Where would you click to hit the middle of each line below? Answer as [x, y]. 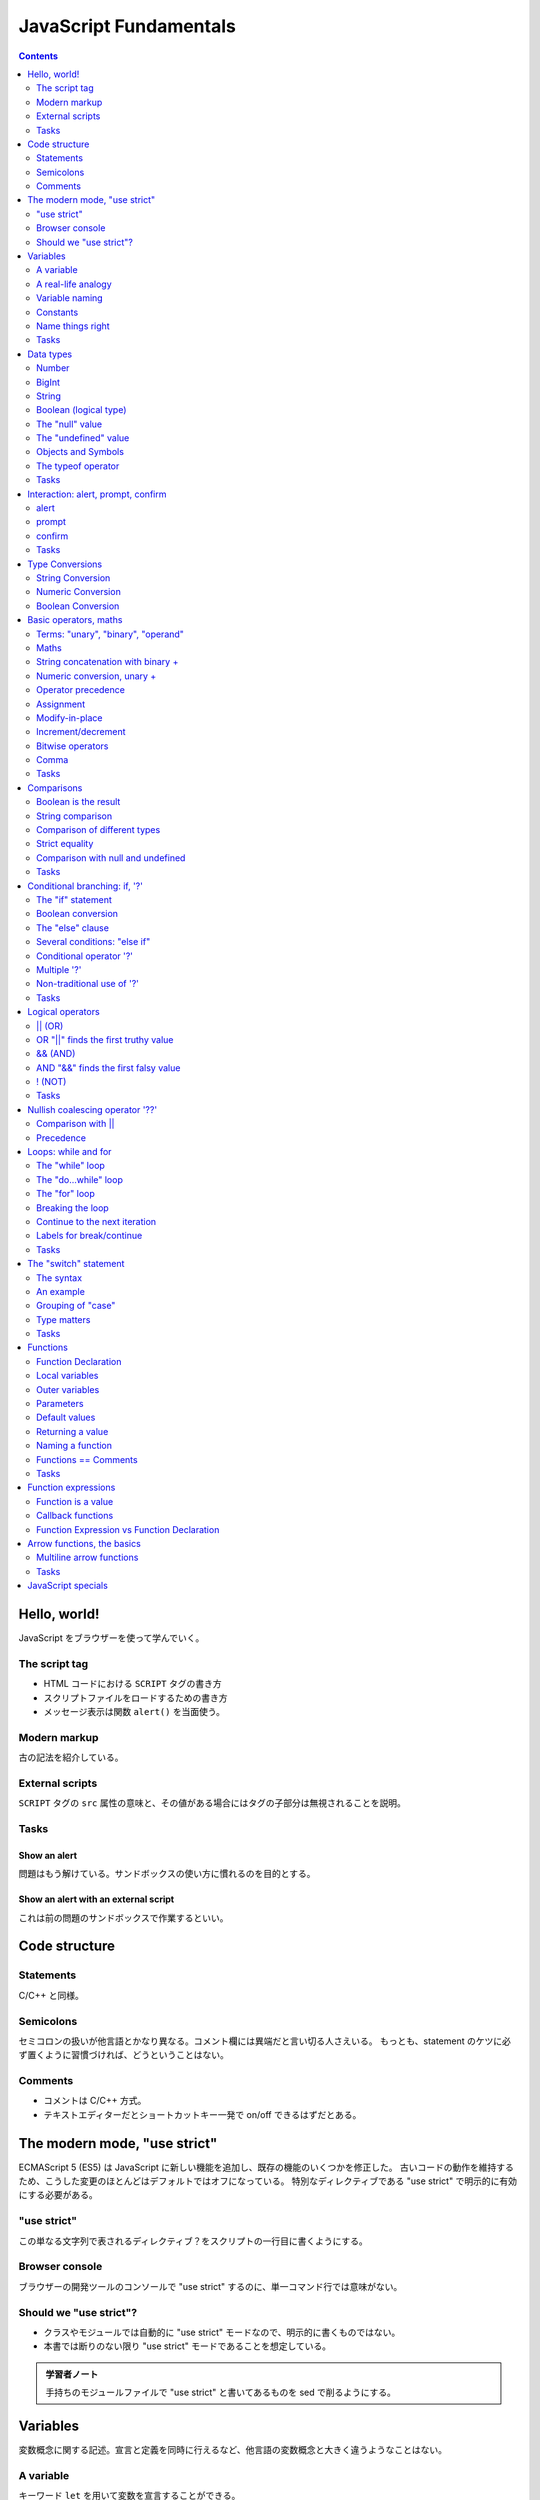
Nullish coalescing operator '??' [92, 1109]
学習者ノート [72, 2374]
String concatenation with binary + [107, 662]
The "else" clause [73, 927]
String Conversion [73, 578]
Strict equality [65, 844]
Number [53, 368]
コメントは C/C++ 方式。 [95, 2101]
